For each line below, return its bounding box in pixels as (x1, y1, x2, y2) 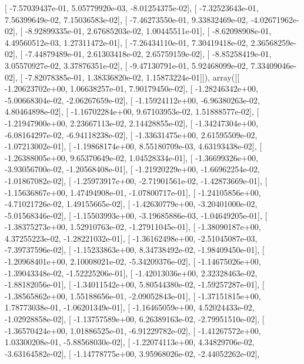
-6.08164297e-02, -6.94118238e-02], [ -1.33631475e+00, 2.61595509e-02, (5, 128, 258, 141)
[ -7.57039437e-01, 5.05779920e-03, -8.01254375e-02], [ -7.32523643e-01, (5, 2, 259, 14)
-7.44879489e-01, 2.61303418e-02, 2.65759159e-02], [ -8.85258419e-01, (25, 48, 272, 60)
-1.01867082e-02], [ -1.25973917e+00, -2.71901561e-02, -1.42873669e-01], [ (5, 174, 268, 186)
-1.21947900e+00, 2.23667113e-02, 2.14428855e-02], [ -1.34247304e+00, (5, 116, 258, 129)
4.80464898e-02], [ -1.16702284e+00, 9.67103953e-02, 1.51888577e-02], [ (5, 105, 259, 118)
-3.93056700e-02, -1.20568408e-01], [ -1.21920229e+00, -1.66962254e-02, (5, 163, 260, 175)
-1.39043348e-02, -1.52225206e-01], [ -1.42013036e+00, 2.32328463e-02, (5, 266, 258, 279)
